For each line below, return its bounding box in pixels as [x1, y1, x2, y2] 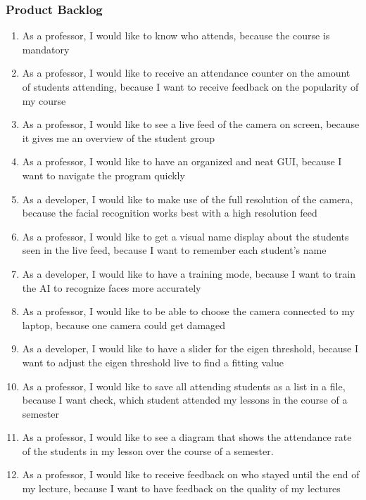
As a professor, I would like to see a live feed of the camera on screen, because [22, 117, 360, 132]
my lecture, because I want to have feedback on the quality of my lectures [22, 481, 341, 496]
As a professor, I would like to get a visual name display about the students [22, 229, 349, 243]
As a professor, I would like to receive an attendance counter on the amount [22, 65, 351, 80]
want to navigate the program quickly [22, 167, 185, 182]
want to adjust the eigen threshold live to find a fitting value [22, 354, 284, 369]
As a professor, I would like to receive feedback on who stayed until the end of [22, 467, 360, 482]
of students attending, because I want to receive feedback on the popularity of [22, 79, 359, 94]
